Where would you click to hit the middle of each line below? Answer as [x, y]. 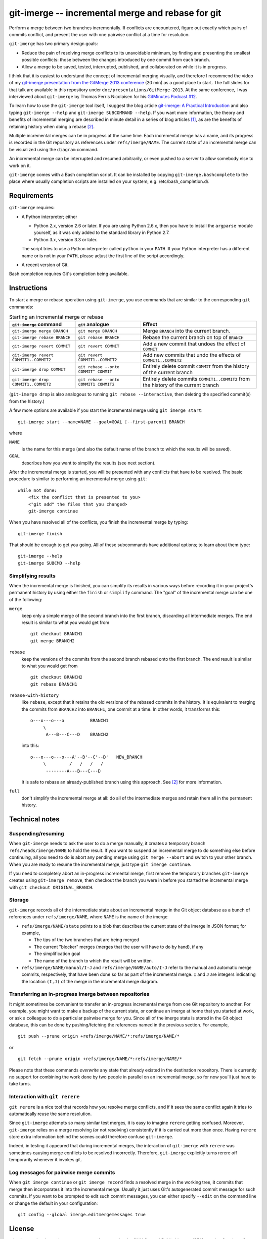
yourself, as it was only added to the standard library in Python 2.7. [102, 232]
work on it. [20, 166]
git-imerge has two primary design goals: [54, 44]
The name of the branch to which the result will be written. [93, 960]
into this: [30, 745]
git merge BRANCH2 [53, 641]
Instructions [28, 288]
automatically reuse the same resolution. [50, 1114]
